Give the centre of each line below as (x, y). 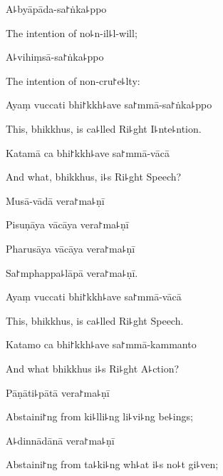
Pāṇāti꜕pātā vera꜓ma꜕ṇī (58, 392)
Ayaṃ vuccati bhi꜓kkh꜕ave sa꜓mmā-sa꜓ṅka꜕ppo (109, 105)
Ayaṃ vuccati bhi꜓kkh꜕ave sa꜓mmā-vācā (94, 297)
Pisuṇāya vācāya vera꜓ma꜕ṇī (67, 224)
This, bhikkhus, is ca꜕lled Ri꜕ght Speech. (95, 320)
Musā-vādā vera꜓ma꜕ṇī (55, 200)
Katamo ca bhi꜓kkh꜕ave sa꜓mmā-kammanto (101, 344)
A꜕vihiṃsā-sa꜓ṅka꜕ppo (55, 57)
